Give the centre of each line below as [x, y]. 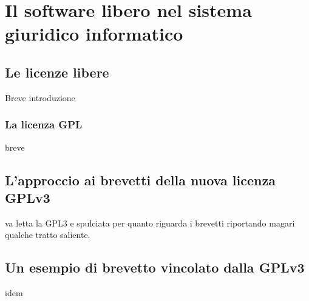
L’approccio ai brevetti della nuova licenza [140, 180]
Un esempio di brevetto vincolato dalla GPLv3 [155, 267]
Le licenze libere [57, 72]
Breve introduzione [40, 97]
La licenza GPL [44, 124]
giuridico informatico [94, 34]
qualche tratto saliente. [48, 235]
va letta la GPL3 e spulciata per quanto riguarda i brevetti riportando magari [150, 223]
